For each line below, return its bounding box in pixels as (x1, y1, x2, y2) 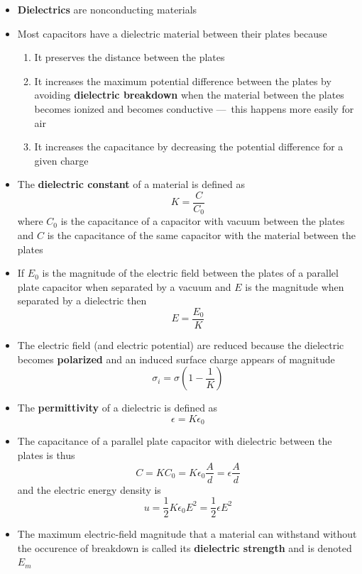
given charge (34, 153, 89, 167)
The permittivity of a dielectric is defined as (17, 400, 218, 415)
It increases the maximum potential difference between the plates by (34, 73, 331, 88)
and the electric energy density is (17, 482, 161, 497)
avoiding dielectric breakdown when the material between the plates (34, 87, 344, 102)
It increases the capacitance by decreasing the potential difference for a (34, 139, 344, 154)
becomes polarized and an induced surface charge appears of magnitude (17, 351, 335, 366)
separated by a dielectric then (17, 293, 147, 308)
